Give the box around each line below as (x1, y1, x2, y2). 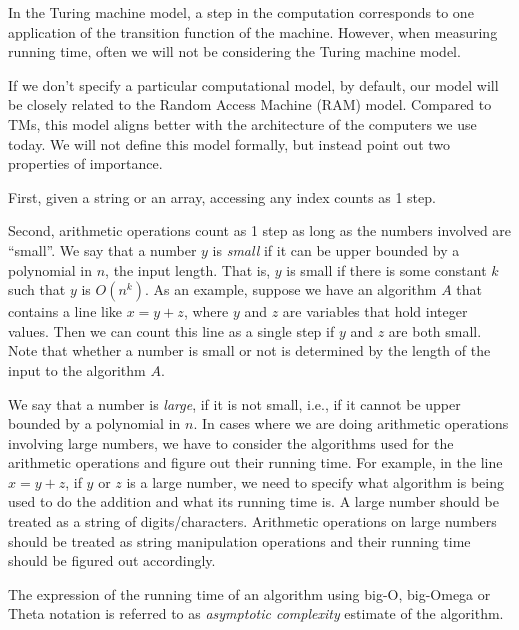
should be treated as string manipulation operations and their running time (8, 530, 471, 551)
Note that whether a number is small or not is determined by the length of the (8, 340, 491, 361)
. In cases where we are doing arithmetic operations (193, 413, 509, 434)
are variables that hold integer (282, 301, 468, 322)
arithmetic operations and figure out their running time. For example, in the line (8, 452, 503, 473)
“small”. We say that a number (8, 239, 197, 260)
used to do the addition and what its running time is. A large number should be (8, 491, 499, 512)
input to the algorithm (8, 359, 146, 380)
